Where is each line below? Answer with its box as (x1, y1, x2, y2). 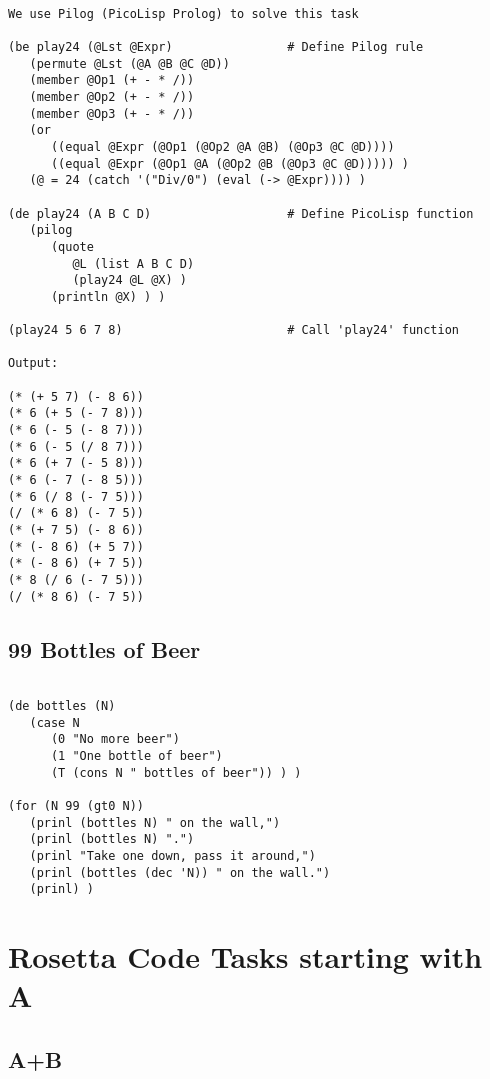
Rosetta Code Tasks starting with (8, 936, 483, 977)
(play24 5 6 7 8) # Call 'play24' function (8, 323, 460, 338)
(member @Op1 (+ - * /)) (29, 73, 195, 88)
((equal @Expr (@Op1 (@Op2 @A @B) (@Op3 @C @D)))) (50, 139, 395, 154)
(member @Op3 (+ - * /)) (29, 106, 195, 121)
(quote (50, 239, 94, 254)
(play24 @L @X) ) (72, 273, 187, 288)
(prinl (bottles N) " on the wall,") (29, 815, 281, 830)
